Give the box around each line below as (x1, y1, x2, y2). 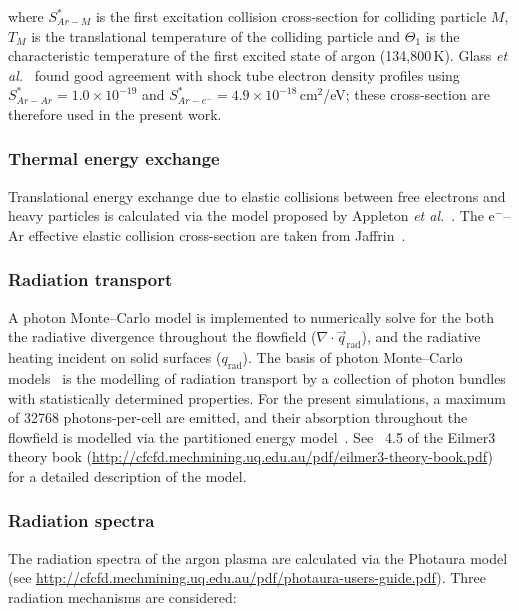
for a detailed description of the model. (8, 465, 247, 486)
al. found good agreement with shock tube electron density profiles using (8, 64, 460, 85)
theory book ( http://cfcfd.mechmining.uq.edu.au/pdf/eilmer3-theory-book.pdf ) (8, 446, 493, 467)
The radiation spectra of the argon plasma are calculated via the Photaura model (8, 547, 508, 568)
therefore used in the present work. (8, 103, 222, 124)
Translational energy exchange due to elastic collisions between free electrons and (8, 185, 506, 206)
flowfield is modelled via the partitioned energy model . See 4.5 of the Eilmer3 (8, 426, 496, 447)
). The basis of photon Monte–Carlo (242, 347, 463, 368)
